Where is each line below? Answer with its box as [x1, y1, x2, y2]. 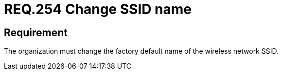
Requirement [4, 26, 68, 39]
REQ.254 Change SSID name [4, 1, 192, 17]
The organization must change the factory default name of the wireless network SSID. [4, 47, 279, 56]
